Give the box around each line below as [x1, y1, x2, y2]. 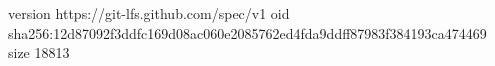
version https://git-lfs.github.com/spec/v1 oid [8, 3, 290, 23]
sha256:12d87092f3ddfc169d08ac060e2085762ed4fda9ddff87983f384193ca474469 [8, 22, 487, 43]
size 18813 [8, 42, 70, 63]
